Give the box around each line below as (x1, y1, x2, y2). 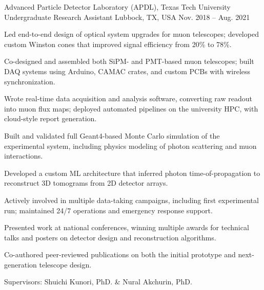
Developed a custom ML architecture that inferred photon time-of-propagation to (4, 167, 260, 178)
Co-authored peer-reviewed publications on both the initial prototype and (4, 249, 236, 260)
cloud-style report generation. (4, 113, 97, 124)
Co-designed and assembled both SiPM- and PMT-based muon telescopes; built (4, 56, 254, 66)
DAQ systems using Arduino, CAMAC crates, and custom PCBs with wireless (4, 65, 251, 76)
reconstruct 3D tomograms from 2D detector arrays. (4, 177, 168, 188)
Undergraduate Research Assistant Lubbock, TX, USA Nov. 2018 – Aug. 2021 (4, 11, 250, 22)
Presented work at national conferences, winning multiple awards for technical (4, 222, 249, 233)
